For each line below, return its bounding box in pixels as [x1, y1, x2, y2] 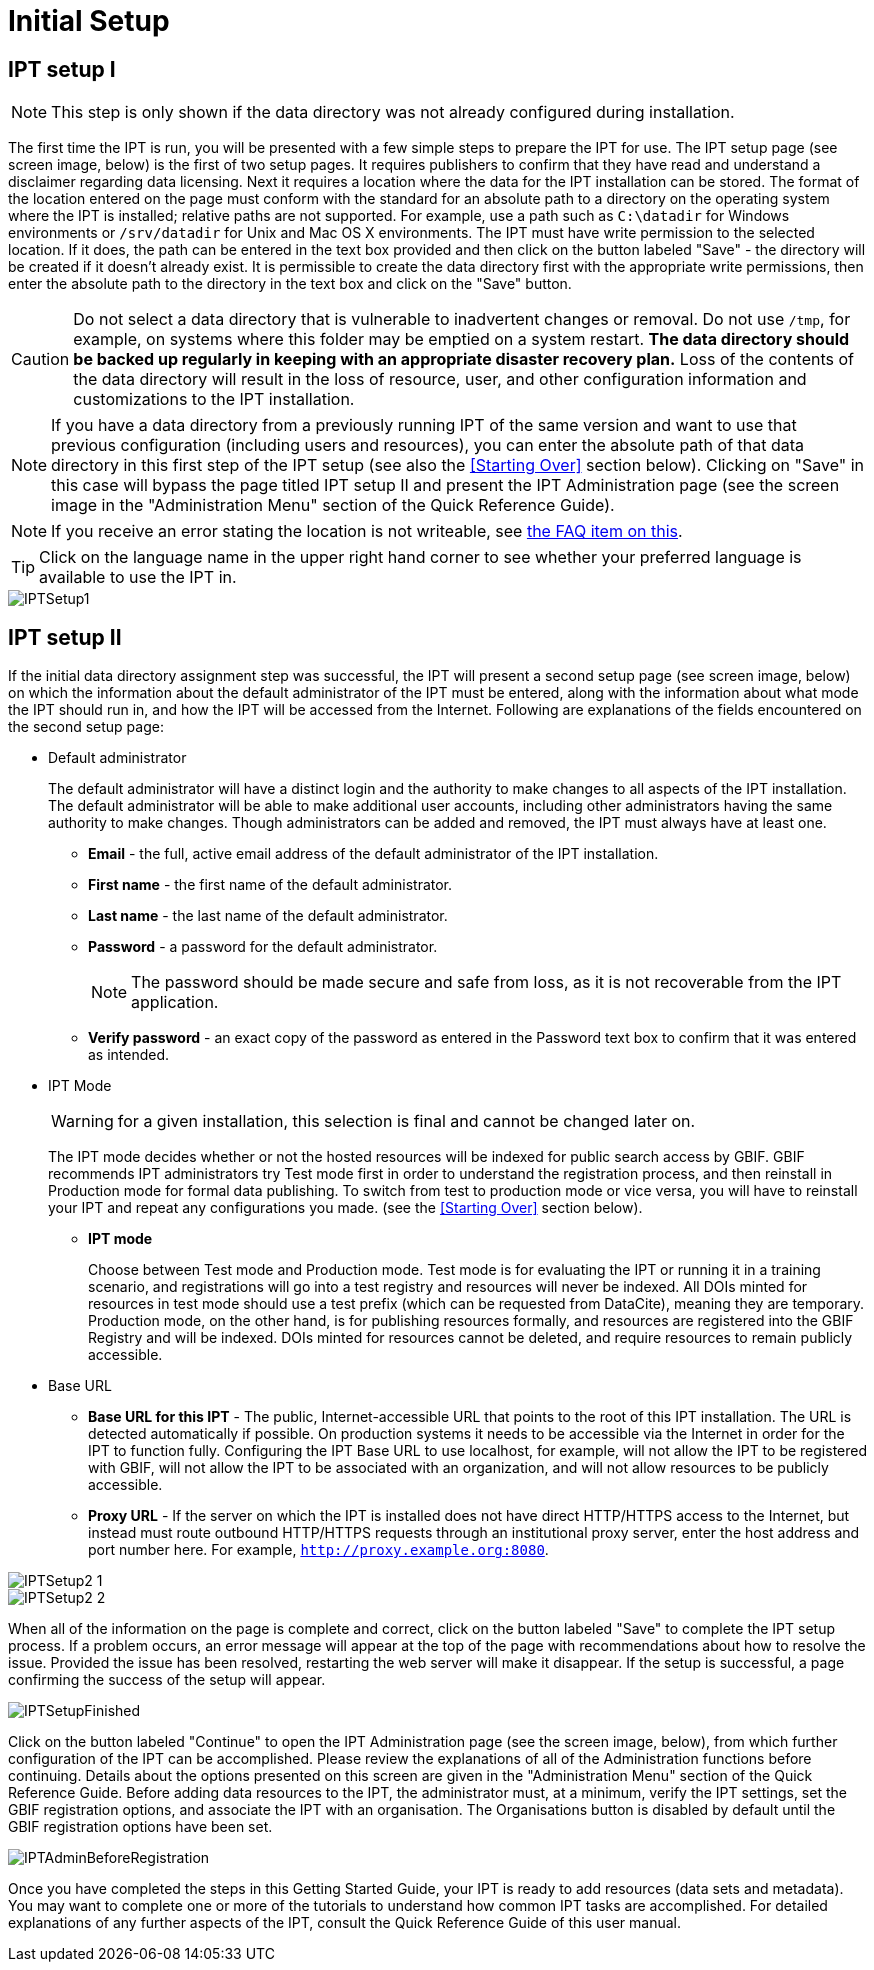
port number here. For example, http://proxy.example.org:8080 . [88, 1541, 549, 1559]
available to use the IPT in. [39, 567, 237, 588]
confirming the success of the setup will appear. [8, 1671, 326, 1689]
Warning [51, 1111, 114, 1132]
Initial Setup [8, 4, 170, 38]
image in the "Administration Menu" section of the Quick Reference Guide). [51, 495, 615, 516]
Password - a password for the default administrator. [88, 938, 438, 956]
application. [131, 992, 219, 1013]
